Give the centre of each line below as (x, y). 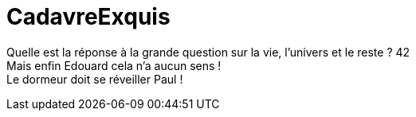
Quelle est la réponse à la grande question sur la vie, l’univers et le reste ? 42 (208, 52)
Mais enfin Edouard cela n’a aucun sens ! (114, 65)
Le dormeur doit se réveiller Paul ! (95, 79)
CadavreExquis (88, 17)
